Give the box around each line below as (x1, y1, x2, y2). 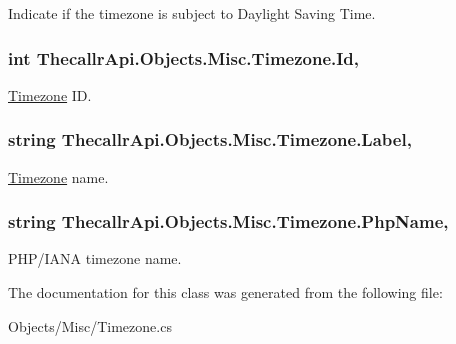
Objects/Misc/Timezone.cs (8, 315, 172, 336)
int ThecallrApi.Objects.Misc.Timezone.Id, (8, 45, 360, 70)
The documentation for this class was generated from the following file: (8, 282, 443, 303)
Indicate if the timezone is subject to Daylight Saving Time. (8, 3, 376, 23)
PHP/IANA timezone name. (8, 248, 182, 269)
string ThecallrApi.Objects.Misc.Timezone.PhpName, (8, 209, 449, 234)
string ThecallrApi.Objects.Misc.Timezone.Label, (8, 127, 412, 152)
